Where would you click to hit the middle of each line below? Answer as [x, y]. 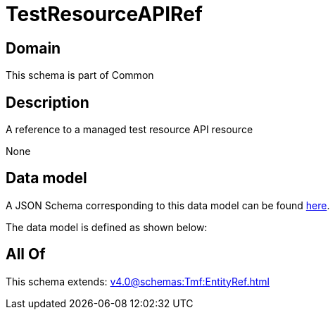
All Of [26, 254]
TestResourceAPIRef [104, 14]
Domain [33, 48]
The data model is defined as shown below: [107, 227]
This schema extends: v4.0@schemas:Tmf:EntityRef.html [138, 281]
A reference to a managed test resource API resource [129, 130]
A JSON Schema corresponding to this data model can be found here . [168, 205]
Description [48, 102]
